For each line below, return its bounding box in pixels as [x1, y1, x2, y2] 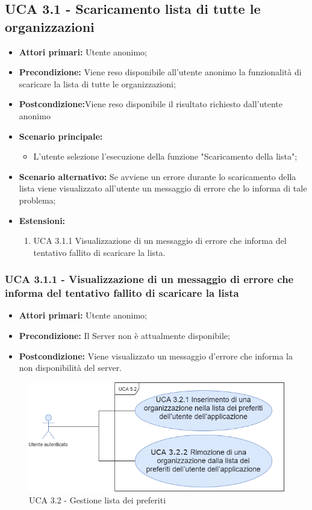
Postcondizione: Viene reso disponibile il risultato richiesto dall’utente [19, 98, 282, 110]
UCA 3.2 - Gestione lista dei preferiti [29, 493, 166, 506]
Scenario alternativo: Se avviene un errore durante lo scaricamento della [19, 170, 296, 182]
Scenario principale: [19, 129, 103, 142]
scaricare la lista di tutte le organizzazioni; [19, 77, 176, 90]
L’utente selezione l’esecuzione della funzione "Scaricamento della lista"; [33, 150, 298, 163]
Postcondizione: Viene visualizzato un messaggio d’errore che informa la [19, 349, 293, 362]
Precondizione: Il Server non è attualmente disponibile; [19, 329, 230, 342]
